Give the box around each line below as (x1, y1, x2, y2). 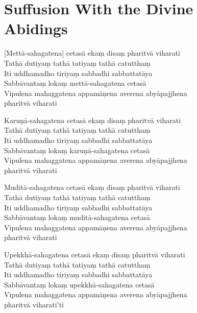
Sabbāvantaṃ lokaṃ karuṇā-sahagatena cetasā (4, 145, 150, 155)
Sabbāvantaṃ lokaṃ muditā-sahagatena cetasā (4, 212, 150, 223)
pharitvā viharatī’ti (4, 299, 64, 309)
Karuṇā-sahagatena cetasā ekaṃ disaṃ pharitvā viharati (4, 114, 181, 125)
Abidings (4, 18, 68, 39)
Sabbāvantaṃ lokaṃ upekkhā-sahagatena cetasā (4, 279, 155, 290)
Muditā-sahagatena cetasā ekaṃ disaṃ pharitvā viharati (4, 182, 180, 192)
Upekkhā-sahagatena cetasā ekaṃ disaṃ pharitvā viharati (4, 249, 185, 259)
